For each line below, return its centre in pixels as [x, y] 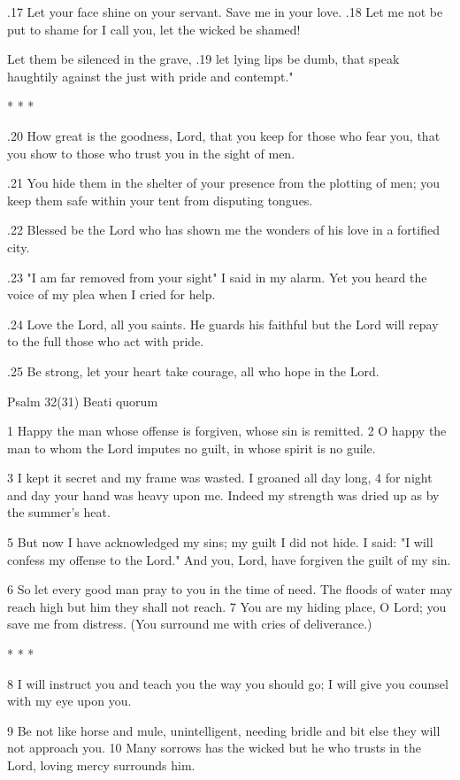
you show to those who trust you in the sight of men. [151, 153]
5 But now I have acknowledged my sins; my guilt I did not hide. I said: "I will [220, 542]
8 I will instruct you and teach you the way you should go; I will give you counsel [228, 683]
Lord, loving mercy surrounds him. [101, 765]
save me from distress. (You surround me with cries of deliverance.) [190, 624]
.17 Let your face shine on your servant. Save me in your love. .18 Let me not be [225, 12]
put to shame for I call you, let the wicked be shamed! [154, 29]
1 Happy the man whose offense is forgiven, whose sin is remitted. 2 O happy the [227, 431]
